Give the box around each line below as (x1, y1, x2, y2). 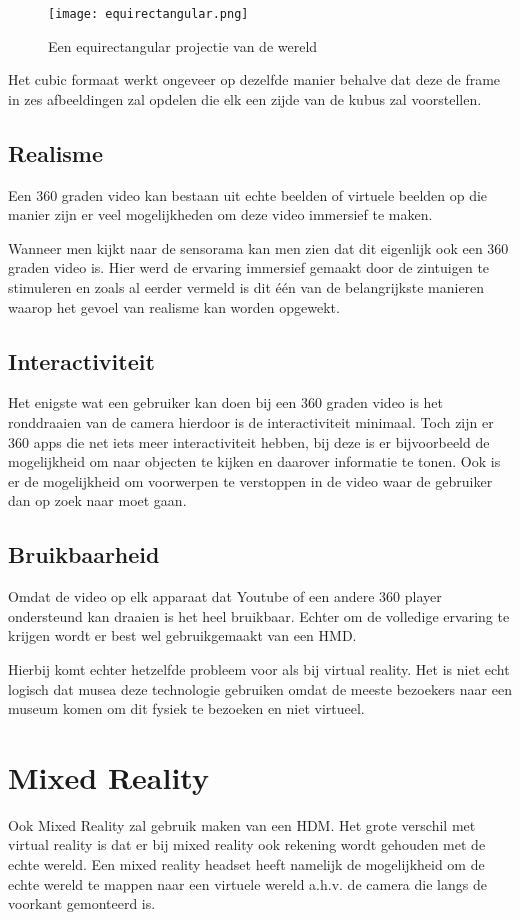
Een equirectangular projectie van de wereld (48, 35, 318, 56)
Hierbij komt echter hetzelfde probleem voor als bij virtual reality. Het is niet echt (8, 658, 510, 679)
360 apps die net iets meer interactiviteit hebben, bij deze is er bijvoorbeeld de (8, 431, 490, 452)
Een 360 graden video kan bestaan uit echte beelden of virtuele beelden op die (8, 184, 488, 205)
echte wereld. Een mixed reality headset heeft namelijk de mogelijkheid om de (8, 854, 485, 875)
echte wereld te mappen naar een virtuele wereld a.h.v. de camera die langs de (8, 873, 487, 894)
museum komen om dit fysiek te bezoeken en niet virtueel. (8, 698, 365, 719)
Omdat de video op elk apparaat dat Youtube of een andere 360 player (8, 586, 442, 607)
